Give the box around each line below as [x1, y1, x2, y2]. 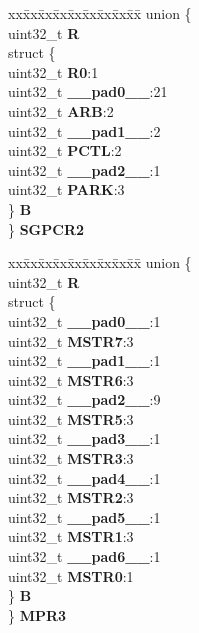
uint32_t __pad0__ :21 [8, 81, 168, 102]
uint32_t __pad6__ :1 [8, 546, 161, 567]
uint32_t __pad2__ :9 [8, 389, 161, 410]
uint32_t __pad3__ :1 [8, 428, 161, 449]
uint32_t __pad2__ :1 [8, 159, 161, 180]
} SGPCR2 [8, 218, 85, 239]
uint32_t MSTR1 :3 [8, 526, 134, 547]
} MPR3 [8, 604, 67, 625]
